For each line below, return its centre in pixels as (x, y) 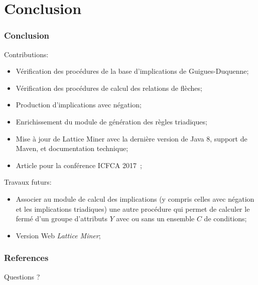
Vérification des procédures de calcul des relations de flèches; (109, 88)
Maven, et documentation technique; (72, 148)
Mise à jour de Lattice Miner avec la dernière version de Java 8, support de (132, 138)
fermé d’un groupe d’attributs (62, 219)
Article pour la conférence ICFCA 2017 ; (79, 165)
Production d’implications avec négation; (79, 105)
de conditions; (225, 219)
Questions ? (22, 276)
